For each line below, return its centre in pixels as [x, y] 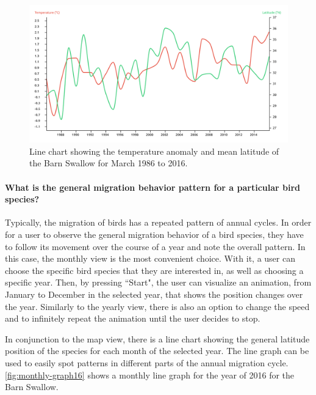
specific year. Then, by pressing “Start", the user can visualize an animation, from [158, 282]
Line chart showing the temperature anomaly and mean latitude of [154, 151]
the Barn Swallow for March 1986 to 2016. [109, 163]
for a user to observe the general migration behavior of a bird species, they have [154, 234]
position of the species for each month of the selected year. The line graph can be [157, 351]
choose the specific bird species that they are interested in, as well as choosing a [154, 270]
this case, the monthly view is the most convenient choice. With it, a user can [150, 258]
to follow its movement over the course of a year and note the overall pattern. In [155, 246]
